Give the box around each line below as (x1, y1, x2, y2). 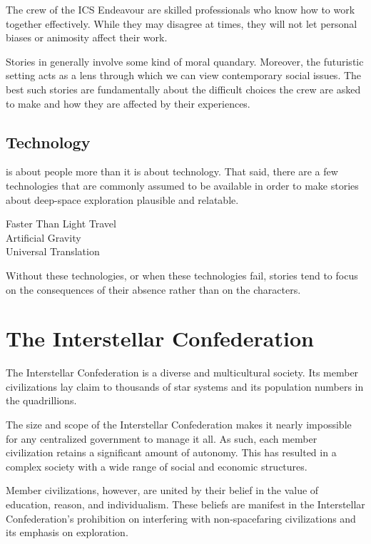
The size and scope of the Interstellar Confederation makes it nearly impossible (6, 417, 352, 432)
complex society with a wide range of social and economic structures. (6, 458, 308, 473)
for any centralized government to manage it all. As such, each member (6, 431, 317, 446)
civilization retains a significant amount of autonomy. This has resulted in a (6, 445, 337, 460)
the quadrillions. (6, 393, 77, 408)
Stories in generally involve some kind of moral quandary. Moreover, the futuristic (6, 53, 364, 68)
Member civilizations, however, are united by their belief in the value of (6, 483, 319, 498)
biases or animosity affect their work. (6, 30, 168, 45)
